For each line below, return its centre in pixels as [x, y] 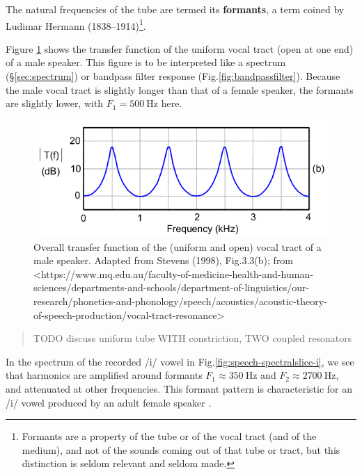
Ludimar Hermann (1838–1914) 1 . [76, 24]
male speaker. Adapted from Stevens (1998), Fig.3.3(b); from [164, 260]
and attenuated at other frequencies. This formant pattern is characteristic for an [179, 389]
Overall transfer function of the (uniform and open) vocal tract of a [178, 246]
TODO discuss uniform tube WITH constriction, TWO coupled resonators [192, 338]
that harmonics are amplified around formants [104, 375]
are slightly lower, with [55, 103]
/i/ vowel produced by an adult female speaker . [109, 402]
